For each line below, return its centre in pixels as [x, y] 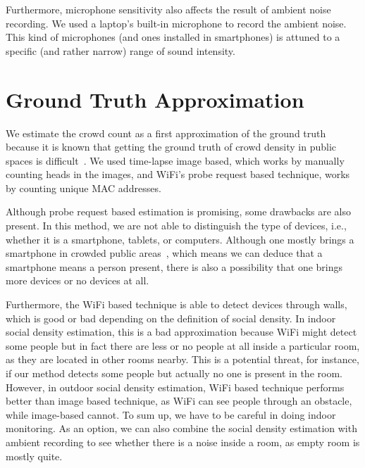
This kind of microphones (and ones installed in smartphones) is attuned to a [173, 37]
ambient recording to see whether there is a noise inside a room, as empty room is [183, 442]
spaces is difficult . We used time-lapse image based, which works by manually [175, 160]
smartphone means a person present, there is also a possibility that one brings [174, 266]
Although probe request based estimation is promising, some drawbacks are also [179, 211]
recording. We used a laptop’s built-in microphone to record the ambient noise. [176, 23]
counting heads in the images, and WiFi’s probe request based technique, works [178, 174]
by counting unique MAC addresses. [83, 188]
